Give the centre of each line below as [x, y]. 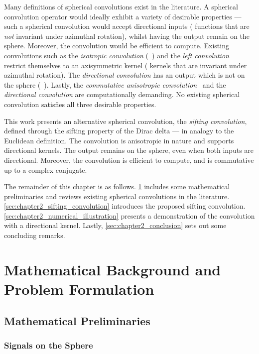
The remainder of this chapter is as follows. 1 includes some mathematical [117, 186]
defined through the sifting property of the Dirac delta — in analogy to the [119, 131]
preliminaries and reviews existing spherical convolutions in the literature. [117, 196]
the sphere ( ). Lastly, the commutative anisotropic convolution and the [115, 84]
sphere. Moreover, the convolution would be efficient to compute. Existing [117, 46]
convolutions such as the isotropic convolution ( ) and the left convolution [117, 55]
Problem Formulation [79, 289]
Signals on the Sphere [49, 345]
